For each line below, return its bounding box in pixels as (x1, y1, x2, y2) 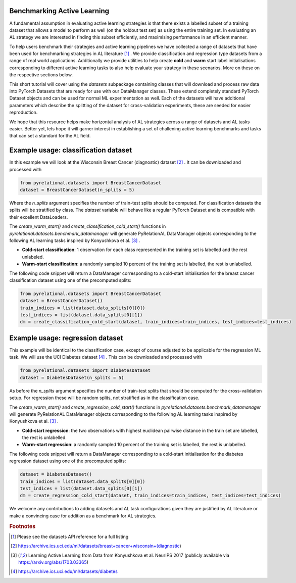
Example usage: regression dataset (9, 333, 123, 342)
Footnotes (9, 523, 36, 530)
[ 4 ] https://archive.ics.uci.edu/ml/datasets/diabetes (11, 568, 118, 574)
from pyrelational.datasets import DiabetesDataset (20, 368, 151, 373)
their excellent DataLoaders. (9, 214, 68, 220)
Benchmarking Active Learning (9, 7, 110, 15)
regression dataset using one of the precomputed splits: (9, 458, 126, 464)
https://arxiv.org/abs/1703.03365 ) (18, 559, 88, 565)
